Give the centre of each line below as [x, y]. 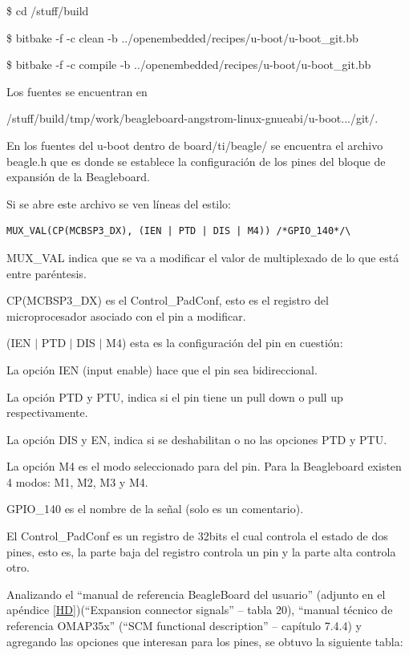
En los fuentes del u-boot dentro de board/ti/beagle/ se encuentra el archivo [195, 145]
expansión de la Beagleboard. [78, 177]
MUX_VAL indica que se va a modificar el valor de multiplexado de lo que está [203, 257]
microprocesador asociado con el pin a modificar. [126, 315]
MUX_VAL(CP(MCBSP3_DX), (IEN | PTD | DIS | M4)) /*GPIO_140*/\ [179, 231]
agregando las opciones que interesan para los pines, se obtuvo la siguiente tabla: [205, 641]
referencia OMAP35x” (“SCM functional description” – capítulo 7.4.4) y [184, 626]
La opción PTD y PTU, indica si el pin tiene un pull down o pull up [175, 396]
